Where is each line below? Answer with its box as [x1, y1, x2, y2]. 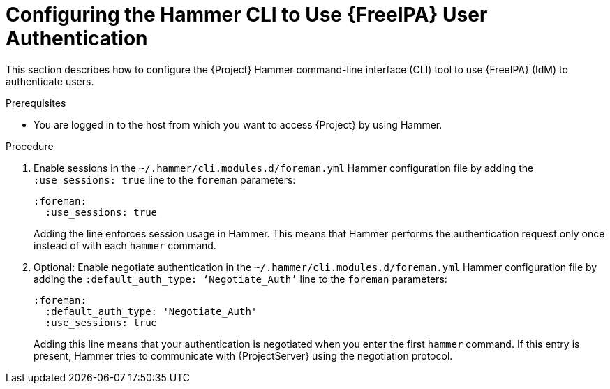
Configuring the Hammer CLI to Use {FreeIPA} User [6, 3, 488, 27]
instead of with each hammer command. [34, 239, 216, 251]
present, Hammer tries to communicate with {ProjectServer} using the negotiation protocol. [34, 349, 453, 362]
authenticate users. [6, 75, 94, 87]
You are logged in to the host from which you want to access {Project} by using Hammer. [34, 118, 442, 131]
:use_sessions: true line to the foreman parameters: [34, 173, 296, 186]
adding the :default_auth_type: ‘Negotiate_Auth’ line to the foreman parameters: [34, 272, 447, 285]
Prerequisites [6, 96, 66, 109]
